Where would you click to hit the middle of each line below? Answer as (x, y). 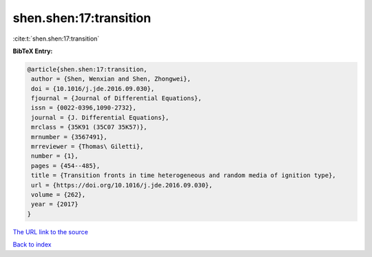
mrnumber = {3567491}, (70, 137)
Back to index (32, 245)
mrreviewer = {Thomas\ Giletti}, (87, 147)
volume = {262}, (59, 195)
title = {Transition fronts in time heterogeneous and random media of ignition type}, (184, 175)
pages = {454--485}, (66, 166)
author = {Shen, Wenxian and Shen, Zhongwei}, (111, 79)
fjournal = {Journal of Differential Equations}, (117, 99)
